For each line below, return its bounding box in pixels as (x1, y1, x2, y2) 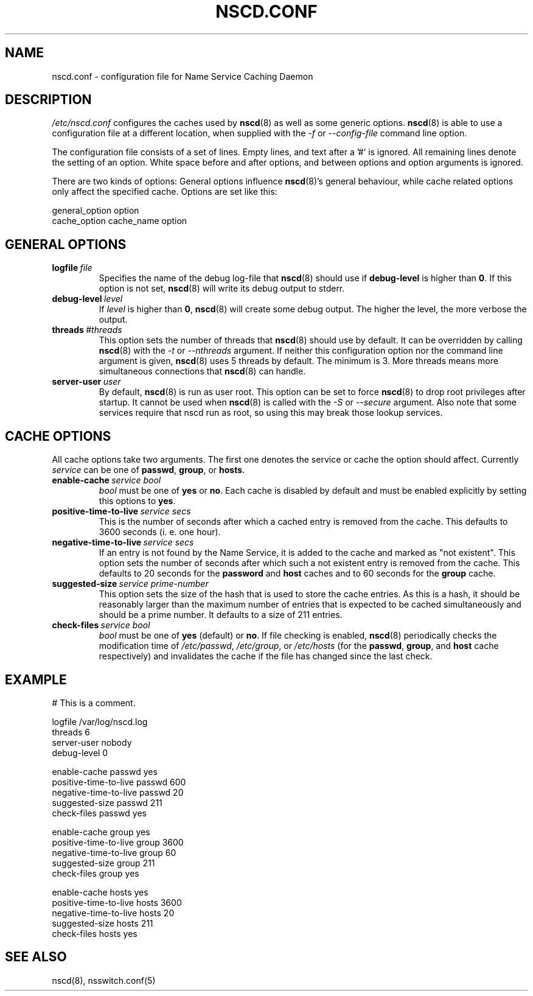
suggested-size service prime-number (52, 578, 209, 589)
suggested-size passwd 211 (52, 797, 162, 808)
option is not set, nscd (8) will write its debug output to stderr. (99, 283, 345, 294)
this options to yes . (99, 496, 176, 507)
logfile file (52, 262, 92, 273)
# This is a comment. (52, 697, 136, 708)
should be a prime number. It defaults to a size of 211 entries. (99, 609, 343, 620)
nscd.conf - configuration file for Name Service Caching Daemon (52, 71, 313, 82)
